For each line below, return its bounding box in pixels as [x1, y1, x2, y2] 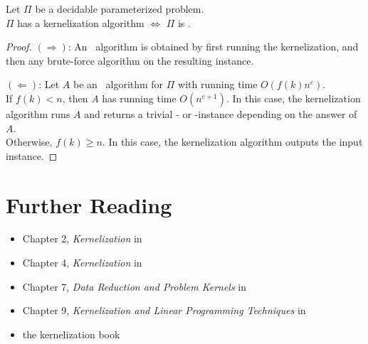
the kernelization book [22, 326, 120, 341]
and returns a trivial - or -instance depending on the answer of [84, 106, 357, 121]
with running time [178, 77, 258, 92]
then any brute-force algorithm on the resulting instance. [6, 53, 254, 68]
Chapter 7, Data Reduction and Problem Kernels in [22, 279, 247, 294]
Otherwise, [6, 134, 53, 149]
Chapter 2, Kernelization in [22, 231, 142, 246]
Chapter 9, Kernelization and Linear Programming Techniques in [22, 303, 306, 318]
